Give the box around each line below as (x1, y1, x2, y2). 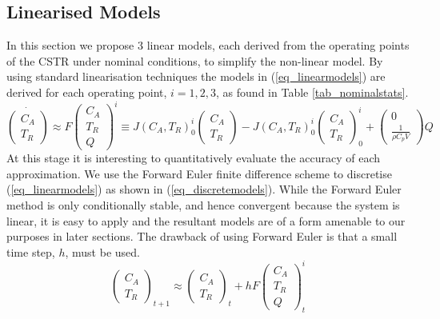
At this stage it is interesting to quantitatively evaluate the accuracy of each (6, 150, 381, 166)
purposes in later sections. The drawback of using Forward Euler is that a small (6, 228, 398, 245)
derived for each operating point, (6, 83, 167, 100)
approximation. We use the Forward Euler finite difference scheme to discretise (6, 165, 392, 181)
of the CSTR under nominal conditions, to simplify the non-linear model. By (6, 52, 383, 69)
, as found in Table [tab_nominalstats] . (216, 83, 409, 100)
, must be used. (65, 243, 140, 260)
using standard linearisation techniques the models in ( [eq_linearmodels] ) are (6, 68, 386, 85)
